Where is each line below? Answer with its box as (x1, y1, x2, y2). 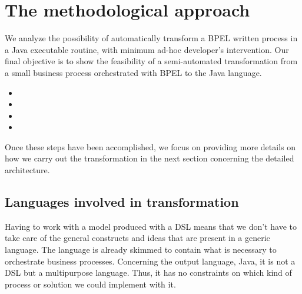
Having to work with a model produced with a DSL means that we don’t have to (5, 220, 297, 232)
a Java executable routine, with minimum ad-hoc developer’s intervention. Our (5, 43, 289, 55)
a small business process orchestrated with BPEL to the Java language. (5, 66, 262, 78)
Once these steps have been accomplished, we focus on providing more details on (5, 140, 296, 153)
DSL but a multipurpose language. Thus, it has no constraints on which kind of (5, 266, 292, 279)
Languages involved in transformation (5, 193, 239, 211)
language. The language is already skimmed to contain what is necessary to (5, 243, 277, 256)
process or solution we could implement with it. (5, 278, 176, 290)
